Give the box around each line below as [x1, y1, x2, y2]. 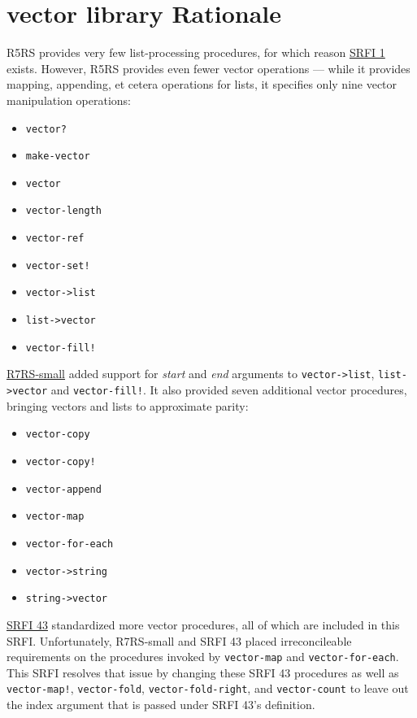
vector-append [25, 483, 102, 495]
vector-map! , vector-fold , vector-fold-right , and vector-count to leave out [7, 680, 409, 697]
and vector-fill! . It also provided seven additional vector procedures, [50, 381, 407, 398]
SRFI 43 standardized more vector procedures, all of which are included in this [7, 616, 400, 633]
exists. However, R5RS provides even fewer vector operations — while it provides [7, 59, 410, 76]
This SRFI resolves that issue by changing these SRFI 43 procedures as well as [7, 664, 399, 681]
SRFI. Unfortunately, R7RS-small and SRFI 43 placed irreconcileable [7, 632, 352, 649]
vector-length [25, 205, 102, 217]
